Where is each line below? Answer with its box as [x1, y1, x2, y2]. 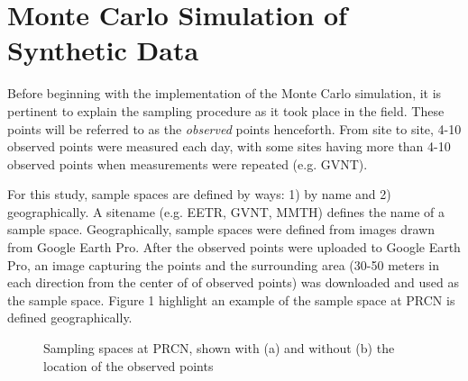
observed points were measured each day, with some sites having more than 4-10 [7, 137, 451, 156]
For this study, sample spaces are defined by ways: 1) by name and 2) [7, 185, 391, 204]
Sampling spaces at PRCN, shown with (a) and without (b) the [43, 339, 395, 358]
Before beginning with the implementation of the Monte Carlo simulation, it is [7, 84, 442, 103]
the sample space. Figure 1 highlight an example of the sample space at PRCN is [7, 290, 455, 309]
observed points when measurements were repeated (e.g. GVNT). [7, 154, 368, 173]
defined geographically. [7, 308, 133, 327]
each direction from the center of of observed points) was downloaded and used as [7, 273, 460, 292]
